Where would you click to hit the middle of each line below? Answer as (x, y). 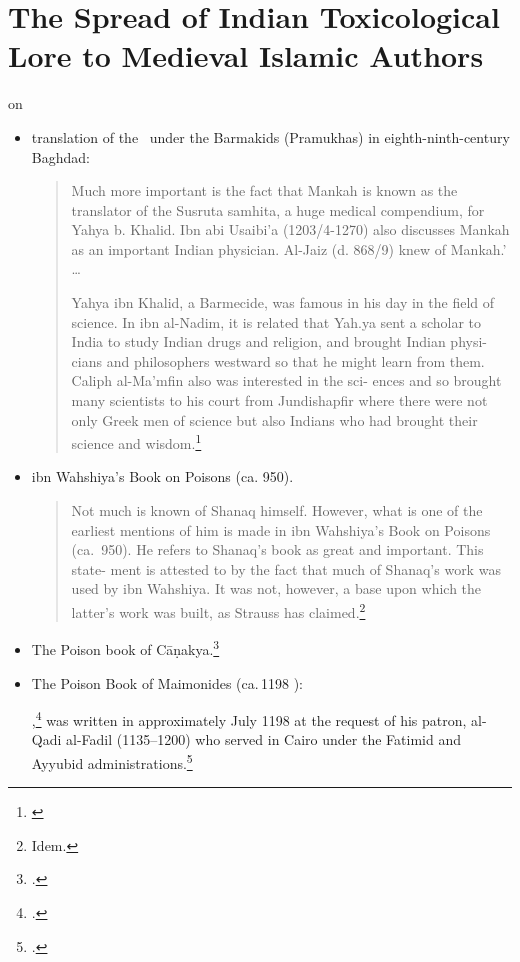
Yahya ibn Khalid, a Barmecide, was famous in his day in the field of (283, 302)
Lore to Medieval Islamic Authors (246, 55)
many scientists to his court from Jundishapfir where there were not (279, 400)
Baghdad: (60, 156)
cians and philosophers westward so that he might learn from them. (278, 360)
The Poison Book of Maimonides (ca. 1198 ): (167, 682)
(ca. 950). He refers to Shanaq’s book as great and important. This (277, 549)
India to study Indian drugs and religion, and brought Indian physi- (279, 341)
